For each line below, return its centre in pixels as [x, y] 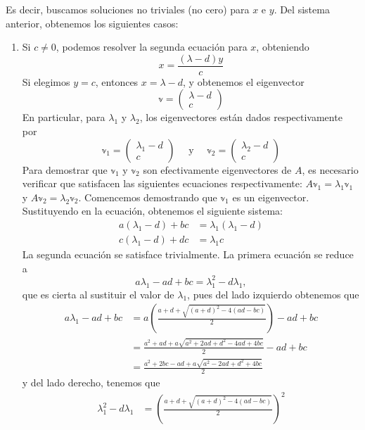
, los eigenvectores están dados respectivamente [241, 117]
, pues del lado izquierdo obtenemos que [273, 294]
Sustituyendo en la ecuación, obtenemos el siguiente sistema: [152, 211]
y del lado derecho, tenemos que [91, 382]
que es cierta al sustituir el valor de [98, 294]
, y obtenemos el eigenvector [244, 81]
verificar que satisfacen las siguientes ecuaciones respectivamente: [162, 183]
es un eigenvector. [271, 197]
